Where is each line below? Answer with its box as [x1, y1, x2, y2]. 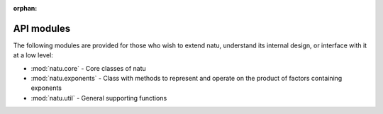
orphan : [13, 4, 38, 12]
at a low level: [13, 51, 53, 59]
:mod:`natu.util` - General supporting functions [30, 93, 167, 102]
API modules [13, 22, 71, 35]
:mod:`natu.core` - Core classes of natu [30, 64, 147, 72]
